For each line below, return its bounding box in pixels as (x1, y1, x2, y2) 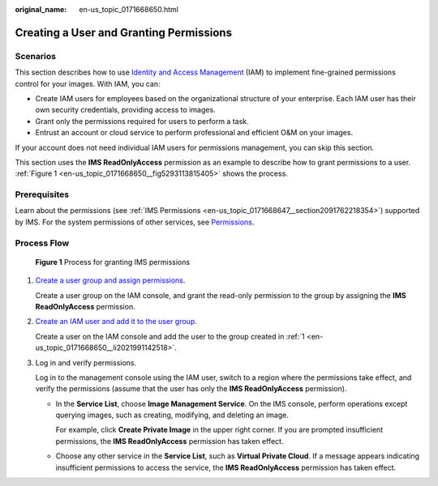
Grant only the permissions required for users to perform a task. (35, 116, 249, 126)
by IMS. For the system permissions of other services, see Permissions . (15, 217, 255, 227)
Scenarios (15, 50, 57, 62)
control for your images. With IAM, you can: (15, 79, 161, 88)
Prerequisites (15, 189, 69, 200)
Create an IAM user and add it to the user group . (35, 317, 198, 326)
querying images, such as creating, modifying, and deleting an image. (55, 410, 290, 420)
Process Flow (15, 237, 70, 249)
